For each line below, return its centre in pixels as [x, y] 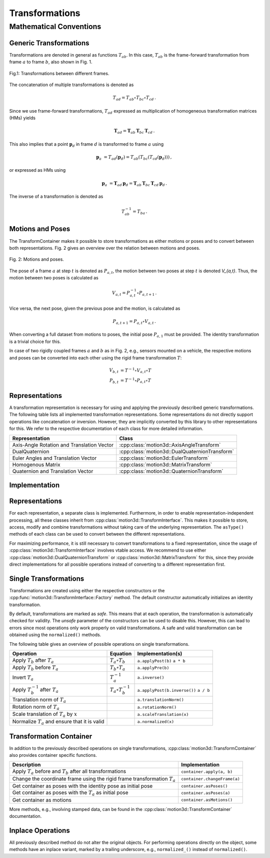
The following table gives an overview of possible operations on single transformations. [99, 644]
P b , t [114, 381]
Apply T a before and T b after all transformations [69, 772]
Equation [121, 653]
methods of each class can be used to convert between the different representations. [97, 534]
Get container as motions [42, 800]
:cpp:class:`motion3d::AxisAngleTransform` [170, 445]
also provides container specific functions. [53, 755]
